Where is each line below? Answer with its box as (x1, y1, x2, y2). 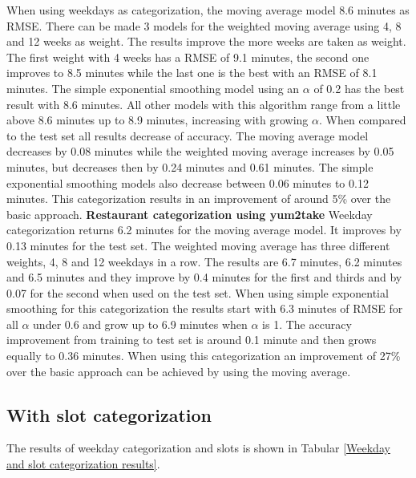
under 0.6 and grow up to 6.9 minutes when (33, 315, 248, 332)
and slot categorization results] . (6, 456, 160, 472)
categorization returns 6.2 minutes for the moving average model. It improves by (6, 221, 402, 238)
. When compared (319, 111, 406, 128)
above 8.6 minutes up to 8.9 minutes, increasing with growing (6, 111, 309, 128)
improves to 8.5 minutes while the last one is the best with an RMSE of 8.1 (6, 64, 378, 81)
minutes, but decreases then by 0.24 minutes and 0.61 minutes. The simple (6, 158, 374, 175)
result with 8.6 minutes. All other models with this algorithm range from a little (6, 95, 401, 112)
